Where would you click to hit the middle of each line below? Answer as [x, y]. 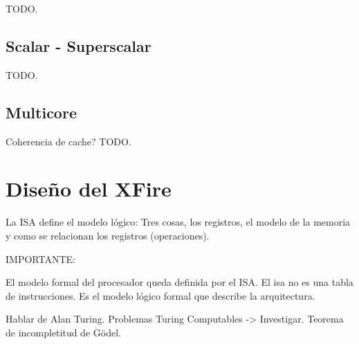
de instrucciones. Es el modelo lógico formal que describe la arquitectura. [160, 295]
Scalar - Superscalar [79, 45]
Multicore [41, 112]
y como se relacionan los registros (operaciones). [108, 235]
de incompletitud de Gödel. [63, 332]
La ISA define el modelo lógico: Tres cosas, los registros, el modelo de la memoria [178, 222]
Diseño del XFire [89, 189]
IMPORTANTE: [40, 259]
